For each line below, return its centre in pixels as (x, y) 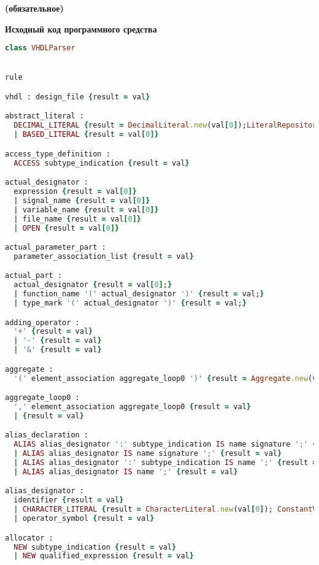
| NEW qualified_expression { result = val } (104, 556)
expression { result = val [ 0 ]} (75, 191)
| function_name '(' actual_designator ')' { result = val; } (139, 294)
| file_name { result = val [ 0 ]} (78, 219)
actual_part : (34, 276)
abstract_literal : (44, 116)
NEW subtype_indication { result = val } (95, 547)
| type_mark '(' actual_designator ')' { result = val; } (130, 303)
